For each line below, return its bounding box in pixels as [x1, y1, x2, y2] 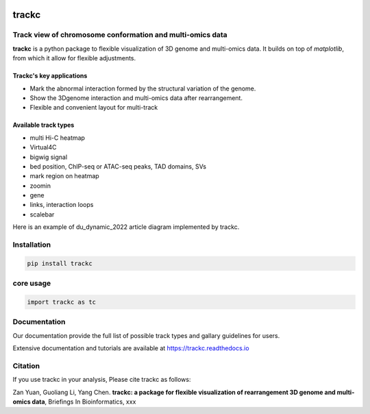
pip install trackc [27, 259, 92, 267]
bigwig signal [29, 153, 68, 161]
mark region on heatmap [29, 172, 99, 180]
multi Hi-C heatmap [29, 134, 86, 142]
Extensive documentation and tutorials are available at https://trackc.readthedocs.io [12, 344, 249, 352]
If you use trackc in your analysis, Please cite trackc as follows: [12, 376, 191, 384]
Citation [12, 361, 40, 370]
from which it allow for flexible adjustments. [12, 54, 136, 62]
